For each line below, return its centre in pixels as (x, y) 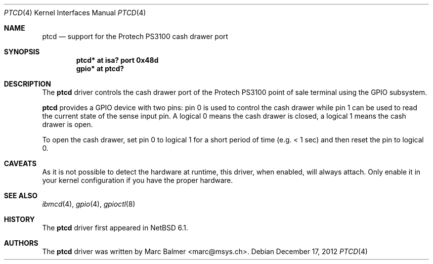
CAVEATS (20, 163)
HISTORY (20, 219)
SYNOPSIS (22, 52)
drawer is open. (67, 124)
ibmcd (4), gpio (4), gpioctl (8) (89, 204)
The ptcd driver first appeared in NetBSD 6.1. (115, 228)
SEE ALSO (21, 196)
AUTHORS (21, 243)
